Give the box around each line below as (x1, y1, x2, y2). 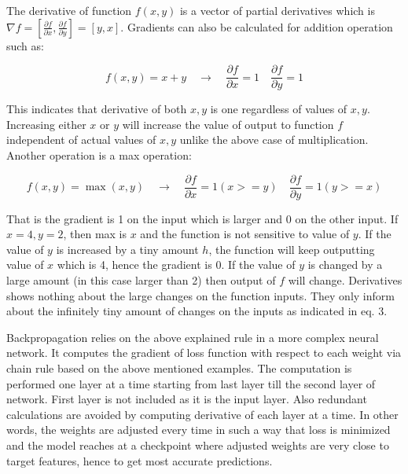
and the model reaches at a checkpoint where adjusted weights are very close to (6, 437, 389, 453)
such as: (6, 37, 44, 53)
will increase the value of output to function (122, 116, 334, 132)
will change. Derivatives (288, 272, 402, 288)
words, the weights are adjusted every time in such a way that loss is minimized (6, 421, 391, 438)
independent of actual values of (6, 131, 156, 148)
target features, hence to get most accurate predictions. (6, 452, 273, 468)
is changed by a (307, 256, 383, 273)
